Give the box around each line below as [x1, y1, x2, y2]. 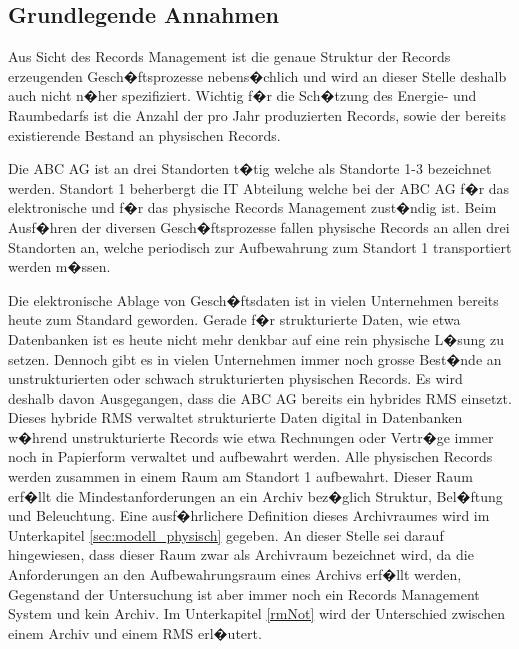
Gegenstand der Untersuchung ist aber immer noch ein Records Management [8, 583, 480, 604]
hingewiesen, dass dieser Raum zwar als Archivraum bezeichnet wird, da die [8, 544, 474, 565]
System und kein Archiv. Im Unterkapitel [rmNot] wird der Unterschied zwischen [8, 603, 506, 624]
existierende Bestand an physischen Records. [8, 124, 281, 145]
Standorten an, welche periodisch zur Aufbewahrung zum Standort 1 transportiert [8, 236, 512, 257]
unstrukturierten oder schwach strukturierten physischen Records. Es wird [8, 368, 463, 389]
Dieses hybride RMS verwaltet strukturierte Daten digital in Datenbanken [8, 407, 463, 428]
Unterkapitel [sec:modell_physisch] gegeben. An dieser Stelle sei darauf [8, 524, 444, 545]
